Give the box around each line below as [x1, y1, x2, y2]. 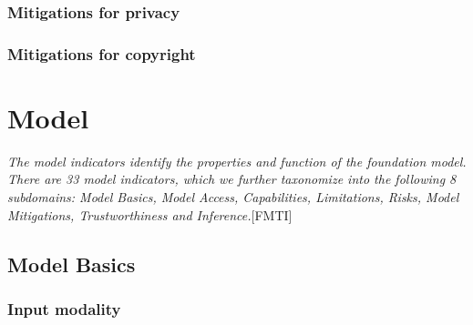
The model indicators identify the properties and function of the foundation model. [7, 151, 467, 170]
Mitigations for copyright [7, 42, 196, 65]
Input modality [7, 297, 121, 320]
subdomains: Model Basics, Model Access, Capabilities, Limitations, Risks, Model [7, 188, 459, 206]
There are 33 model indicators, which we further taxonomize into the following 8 [7, 169, 457, 188]
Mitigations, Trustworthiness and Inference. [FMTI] [7, 205, 293, 224]
